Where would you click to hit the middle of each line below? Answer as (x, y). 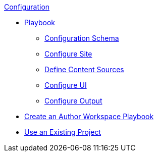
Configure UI (66, 85)
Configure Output (73, 101)
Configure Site (68, 54)
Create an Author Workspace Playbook (89, 116)
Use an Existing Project (63, 132)
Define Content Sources (84, 69)
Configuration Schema (82, 38)
